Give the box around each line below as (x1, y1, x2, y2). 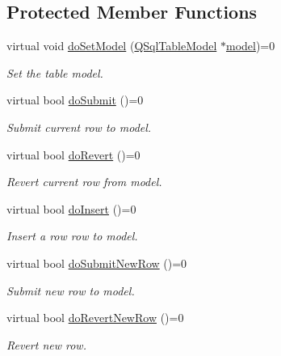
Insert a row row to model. (6, 227, 138, 244)
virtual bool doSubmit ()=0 (6, 91, 144, 108)
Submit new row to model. (6, 282, 135, 299)
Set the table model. (6, 64, 103, 81)
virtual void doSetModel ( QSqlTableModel (6, 37, 217, 54)
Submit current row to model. (6, 118, 152, 135)
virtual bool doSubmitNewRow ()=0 (6, 254, 187, 271)
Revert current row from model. (6, 173, 162, 190)
